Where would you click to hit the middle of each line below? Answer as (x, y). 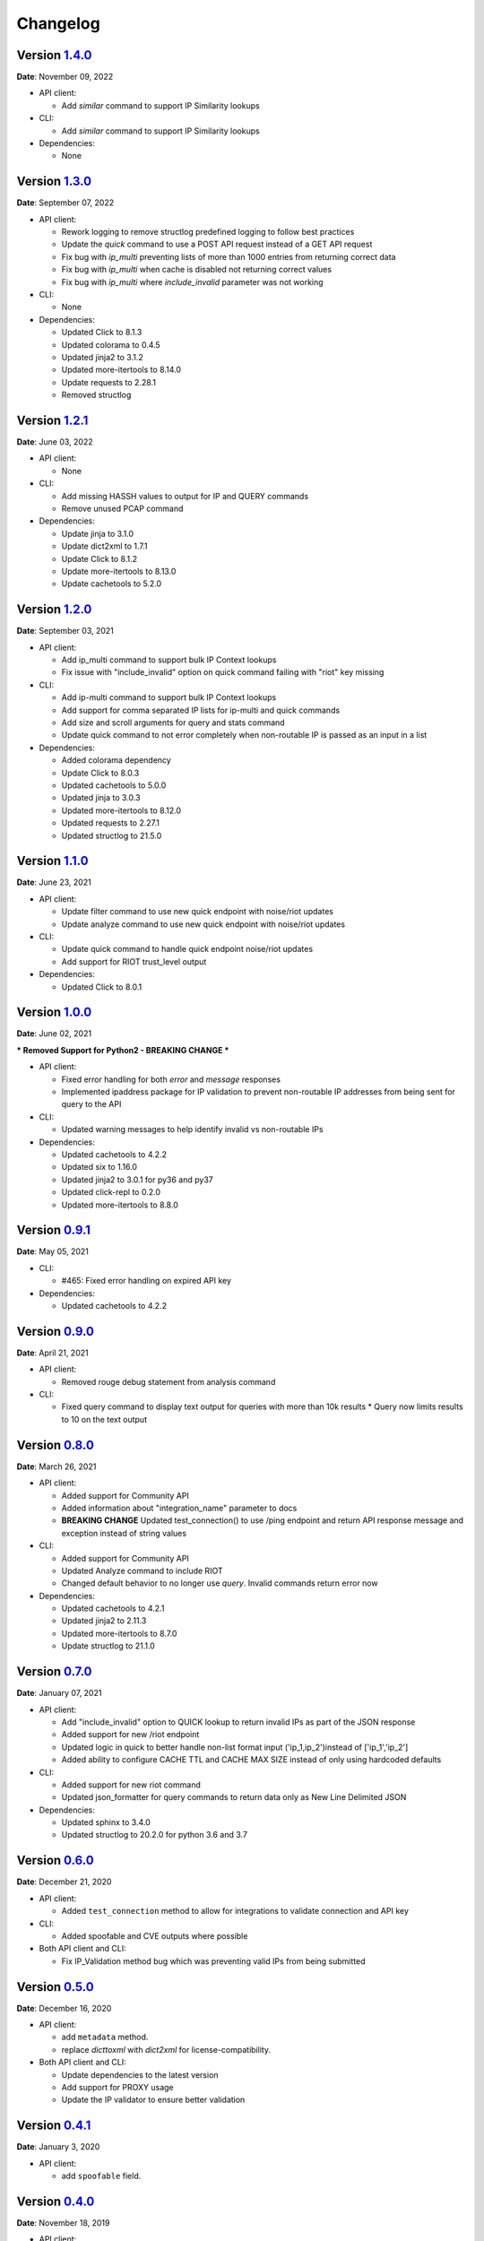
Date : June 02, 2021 (54, 1034)
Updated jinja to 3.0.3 (101, 798)
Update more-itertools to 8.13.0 (119, 571)
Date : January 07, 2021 (59, 1693)
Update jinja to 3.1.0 (98, 533)
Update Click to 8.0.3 (100, 773)
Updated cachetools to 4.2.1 (113, 1608)
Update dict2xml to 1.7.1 (104, 546)
